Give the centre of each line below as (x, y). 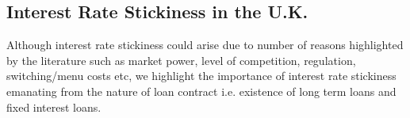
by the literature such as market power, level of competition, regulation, (181, 60)
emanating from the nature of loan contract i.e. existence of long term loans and (201, 91)
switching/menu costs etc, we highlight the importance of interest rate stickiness (201, 76)
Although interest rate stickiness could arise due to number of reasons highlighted (205, 45)
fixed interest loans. (54, 107)
